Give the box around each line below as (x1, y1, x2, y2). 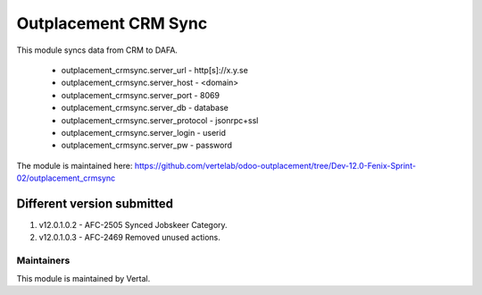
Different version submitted (16, 196, 174, 211)
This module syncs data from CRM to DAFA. (16, 45, 179, 55)
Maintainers (16, 255, 71, 267)
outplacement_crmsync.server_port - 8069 (61, 89, 220, 100)
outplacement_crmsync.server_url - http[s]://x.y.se (61, 64, 249, 75)
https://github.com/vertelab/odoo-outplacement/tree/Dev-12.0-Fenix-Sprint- (134, 160, 417, 171)
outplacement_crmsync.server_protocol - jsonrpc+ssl (61, 114, 259, 125)
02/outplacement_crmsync (16, 173, 116, 183)
